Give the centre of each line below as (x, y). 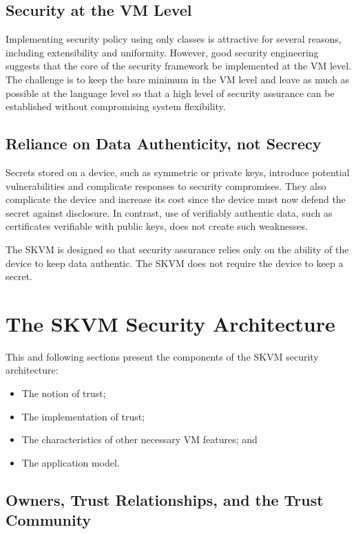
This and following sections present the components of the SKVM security (162, 356)
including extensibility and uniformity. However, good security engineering (162, 52)
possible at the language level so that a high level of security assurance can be (170, 93)
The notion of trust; (64, 393)
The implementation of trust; (83, 416)
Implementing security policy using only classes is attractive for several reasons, (174, 39)
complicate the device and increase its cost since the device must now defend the (176, 199)
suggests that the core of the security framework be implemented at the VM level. (179, 66)
